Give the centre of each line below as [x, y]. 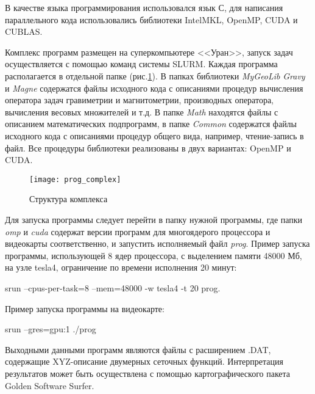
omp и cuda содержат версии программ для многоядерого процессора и [138, 231]
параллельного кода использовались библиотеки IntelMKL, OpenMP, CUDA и [151, 19]
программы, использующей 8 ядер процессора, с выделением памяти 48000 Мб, [154, 255]
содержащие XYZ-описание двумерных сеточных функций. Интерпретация [144, 361]
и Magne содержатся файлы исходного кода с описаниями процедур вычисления [154, 88]
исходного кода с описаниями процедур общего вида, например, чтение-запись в [154, 135]
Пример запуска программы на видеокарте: [85, 308]
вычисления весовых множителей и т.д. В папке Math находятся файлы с [142, 111]
